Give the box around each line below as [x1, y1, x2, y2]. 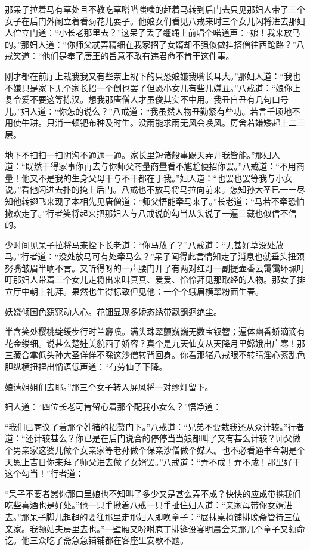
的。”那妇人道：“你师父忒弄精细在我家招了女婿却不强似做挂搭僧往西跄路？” [5, 38, 296, 50]
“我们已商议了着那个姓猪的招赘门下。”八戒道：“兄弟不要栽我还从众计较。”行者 [5, 420, 305, 432]
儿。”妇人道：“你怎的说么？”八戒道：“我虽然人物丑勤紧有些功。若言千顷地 [5, 104, 292, 117]
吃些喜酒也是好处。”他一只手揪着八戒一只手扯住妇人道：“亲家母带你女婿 [5, 499, 284, 511]
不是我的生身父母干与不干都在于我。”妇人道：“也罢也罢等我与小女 [38, 171, 293, 184]
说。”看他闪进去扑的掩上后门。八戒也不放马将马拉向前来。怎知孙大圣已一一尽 [5, 183, 305, 196]
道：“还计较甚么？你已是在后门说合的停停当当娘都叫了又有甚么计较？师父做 [5, 432, 301, 444]
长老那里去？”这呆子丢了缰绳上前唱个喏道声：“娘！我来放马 [67, 26, 300, 39]
